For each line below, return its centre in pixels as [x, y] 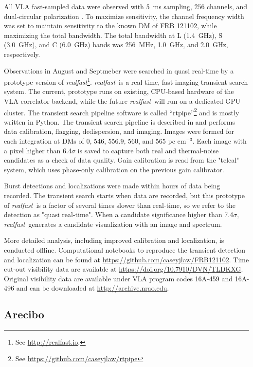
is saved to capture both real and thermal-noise [148, 150]
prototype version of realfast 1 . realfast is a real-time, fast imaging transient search [126, 81]
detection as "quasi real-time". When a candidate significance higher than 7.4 [119, 214]
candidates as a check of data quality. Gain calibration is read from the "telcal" [122, 160]
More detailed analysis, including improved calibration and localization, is [114, 240]
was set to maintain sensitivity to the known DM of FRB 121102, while [110, 26]
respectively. [22, 54]
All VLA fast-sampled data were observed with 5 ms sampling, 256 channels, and [126, 6]
